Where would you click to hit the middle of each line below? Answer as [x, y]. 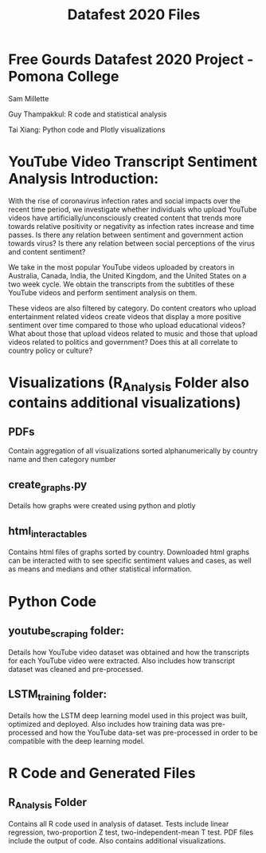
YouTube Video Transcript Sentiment [133, 162]
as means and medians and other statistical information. [100, 569]
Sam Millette [29, 98]
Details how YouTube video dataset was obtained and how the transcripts [129, 652]
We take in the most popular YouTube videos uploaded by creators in [121, 267]
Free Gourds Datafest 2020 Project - [131, 59]
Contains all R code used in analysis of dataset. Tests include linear [119, 823]
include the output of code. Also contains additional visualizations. [117, 840]
